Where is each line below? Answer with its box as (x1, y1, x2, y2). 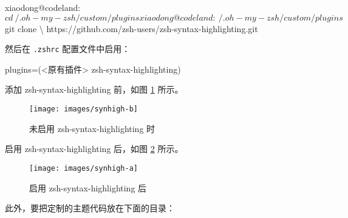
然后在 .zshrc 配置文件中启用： (5, 42, 131, 55)
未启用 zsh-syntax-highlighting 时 (29, 122, 155, 134)
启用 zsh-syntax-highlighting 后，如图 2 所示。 (5, 142, 183, 155)
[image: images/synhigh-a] (29, 163, 138, 173)
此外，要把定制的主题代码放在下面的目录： (5, 202, 175, 214)
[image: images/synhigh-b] (29, 105, 138, 114)
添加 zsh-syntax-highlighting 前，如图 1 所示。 (5, 83, 183, 96)
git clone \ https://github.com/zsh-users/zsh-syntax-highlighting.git (5, 22, 258, 35)
